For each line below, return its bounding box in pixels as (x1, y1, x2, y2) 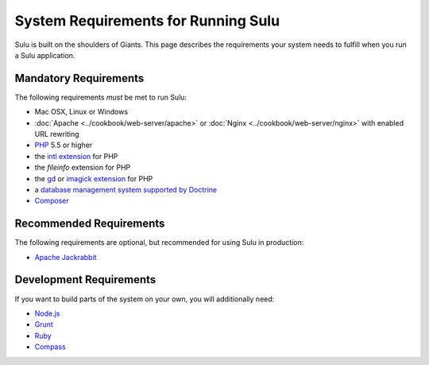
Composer (34, 196, 69, 206)
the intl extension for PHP (34, 151, 118, 161)
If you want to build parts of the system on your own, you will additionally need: (14, 294, 275, 304)
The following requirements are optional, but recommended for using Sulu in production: (14, 238, 304, 247)
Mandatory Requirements (14, 72, 145, 85)
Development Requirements (14, 273, 157, 286)
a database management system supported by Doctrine (34, 184, 218, 194)
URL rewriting (34, 130, 79, 139)
